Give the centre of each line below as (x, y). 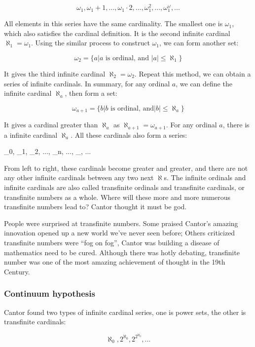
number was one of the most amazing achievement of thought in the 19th (115, 262)
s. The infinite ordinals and (205, 177)
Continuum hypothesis (50, 293)
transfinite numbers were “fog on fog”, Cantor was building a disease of (112, 243)
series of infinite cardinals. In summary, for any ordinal (87, 83)
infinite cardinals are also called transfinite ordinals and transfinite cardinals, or (124, 187)
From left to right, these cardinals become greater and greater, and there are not (126, 168)
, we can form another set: (199, 43)
